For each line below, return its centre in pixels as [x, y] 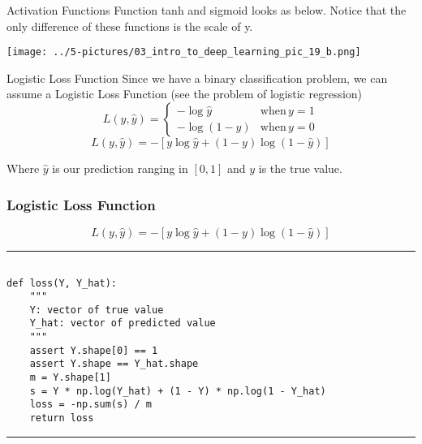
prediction [109, 170]
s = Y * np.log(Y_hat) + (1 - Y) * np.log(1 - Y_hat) [178, 391]
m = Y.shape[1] [70, 378]
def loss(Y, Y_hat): [62, 283]
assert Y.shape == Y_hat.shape [114, 364]
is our [66, 168]
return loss [62, 418]
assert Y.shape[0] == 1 [94, 350]
